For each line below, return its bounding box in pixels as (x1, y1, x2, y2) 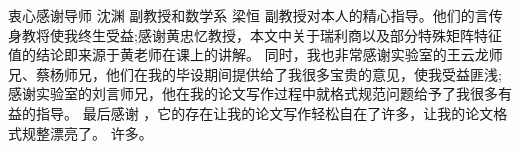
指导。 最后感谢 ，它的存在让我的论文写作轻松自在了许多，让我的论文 (35, 102, 494, 123)
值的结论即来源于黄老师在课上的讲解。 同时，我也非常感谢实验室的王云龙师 (8, 44, 503, 65)
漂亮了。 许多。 (49, 122, 153, 143)
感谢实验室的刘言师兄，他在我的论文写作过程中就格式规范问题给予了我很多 (8, 83, 498, 104)
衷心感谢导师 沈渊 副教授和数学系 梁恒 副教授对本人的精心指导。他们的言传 (8, 5, 503, 25)
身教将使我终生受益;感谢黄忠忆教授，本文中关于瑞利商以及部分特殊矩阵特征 (8, 24, 502, 45)
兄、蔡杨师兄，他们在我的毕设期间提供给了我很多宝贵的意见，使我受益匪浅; (8, 63, 502, 84)
